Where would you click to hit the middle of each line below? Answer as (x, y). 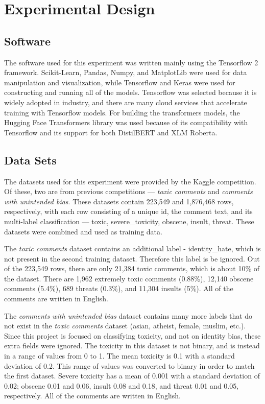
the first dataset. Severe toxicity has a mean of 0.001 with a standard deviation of (132, 376)
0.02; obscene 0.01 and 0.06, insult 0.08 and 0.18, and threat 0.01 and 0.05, (122, 385)
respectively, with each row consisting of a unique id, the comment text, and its (128, 211)
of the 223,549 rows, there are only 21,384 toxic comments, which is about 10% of (132, 268)
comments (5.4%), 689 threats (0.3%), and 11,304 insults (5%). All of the (119, 288)
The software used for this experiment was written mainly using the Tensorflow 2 (131, 62)
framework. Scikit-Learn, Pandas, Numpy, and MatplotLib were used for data (126, 72)
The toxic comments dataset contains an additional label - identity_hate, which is (132, 248)
